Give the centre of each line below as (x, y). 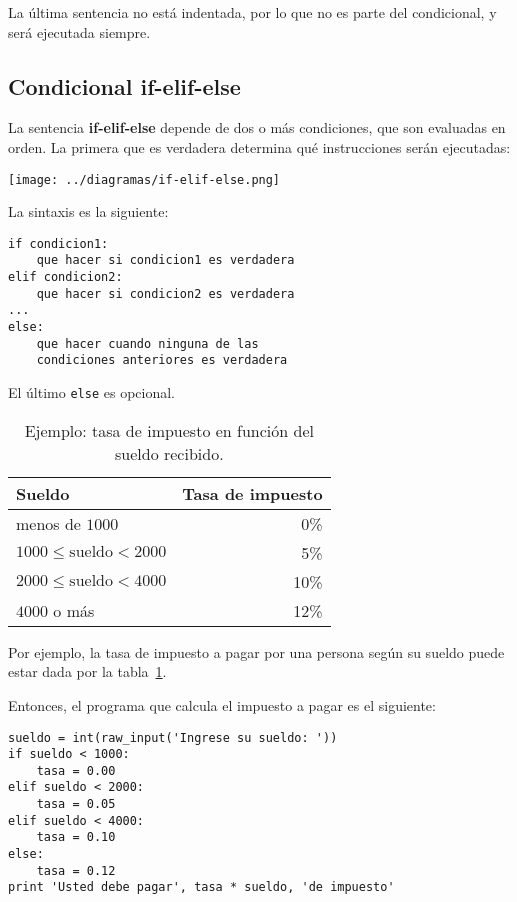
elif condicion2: (65, 277)
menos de (48, 523)
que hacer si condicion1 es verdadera (165, 260)
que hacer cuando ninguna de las (147, 343)
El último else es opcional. (91, 392)
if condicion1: (58, 243)
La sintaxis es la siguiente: (88, 211)
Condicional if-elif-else (124, 85)
